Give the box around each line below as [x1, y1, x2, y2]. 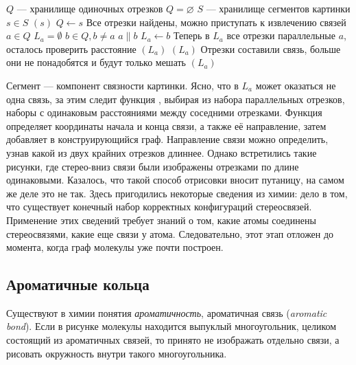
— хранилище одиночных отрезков [16, 1, 163, 15]
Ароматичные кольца [6, 274, 150, 295]
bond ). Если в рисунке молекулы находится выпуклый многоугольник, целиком [6, 319, 337, 333]
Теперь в [174, 28, 210, 43]
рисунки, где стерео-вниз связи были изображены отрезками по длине [6, 159, 299, 173]
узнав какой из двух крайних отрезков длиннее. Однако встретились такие [6, 145, 317, 159]
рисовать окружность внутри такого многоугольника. [6, 346, 227, 360]
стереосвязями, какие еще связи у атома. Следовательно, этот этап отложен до [6, 226, 334, 241]
